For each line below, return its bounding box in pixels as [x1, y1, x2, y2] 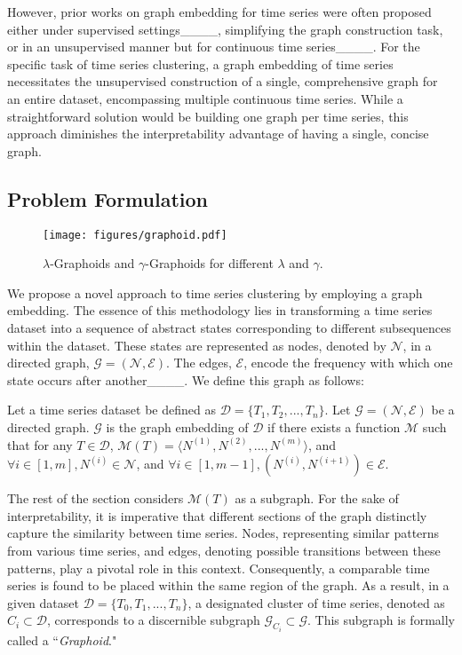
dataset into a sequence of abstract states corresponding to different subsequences [7, 318, 451, 336]
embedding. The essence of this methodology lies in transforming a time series [7, 301, 433, 320]
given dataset [7, 593, 79, 612]
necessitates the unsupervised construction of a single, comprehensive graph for [7, 72, 438, 91]
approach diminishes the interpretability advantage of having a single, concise [7, 124, 429, 143]
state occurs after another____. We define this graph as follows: [7, 370, 364, 389]
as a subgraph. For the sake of [235, 489, 399, 508]
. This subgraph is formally [307, 611, 455, 629]
